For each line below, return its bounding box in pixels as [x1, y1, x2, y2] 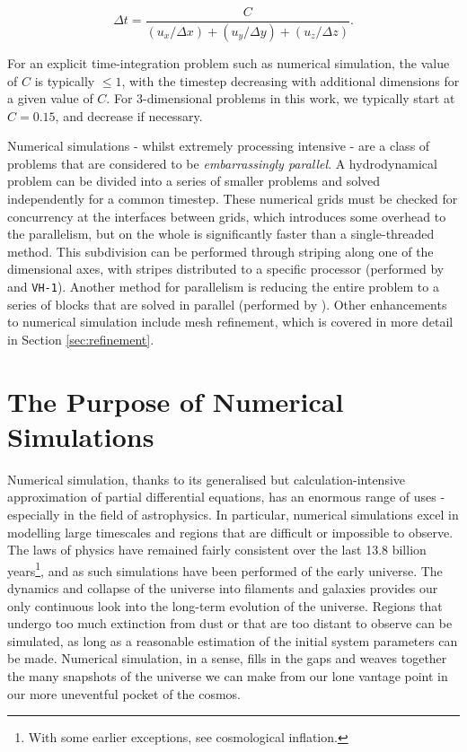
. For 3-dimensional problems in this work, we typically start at [106, 89, 455, 108]
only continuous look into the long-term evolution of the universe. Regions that [7, 596, 443, 615]
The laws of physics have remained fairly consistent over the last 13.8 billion [7, 540, 427, 559]
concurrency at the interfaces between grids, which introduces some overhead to [7, 206, 446, 225]
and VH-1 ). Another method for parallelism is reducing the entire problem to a [7, 277, 439, 296]
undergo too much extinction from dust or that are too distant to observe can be [7, 614, 453, 633]
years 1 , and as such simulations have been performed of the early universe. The [7, 558, 443, 580]
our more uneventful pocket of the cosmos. [7, 684, 241, 703]
